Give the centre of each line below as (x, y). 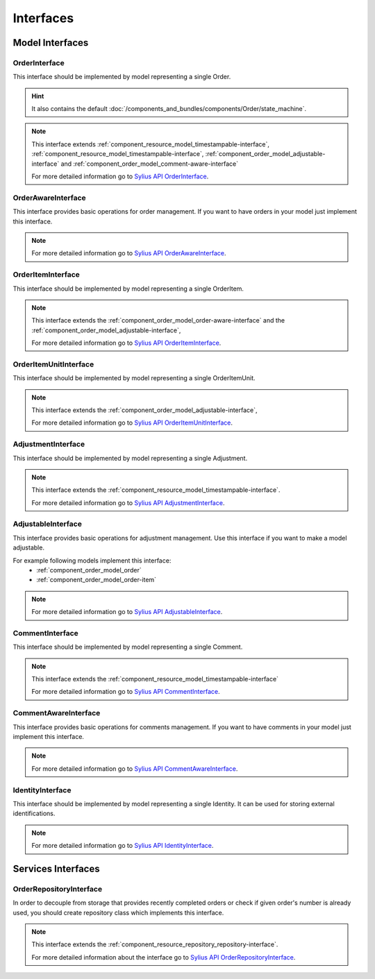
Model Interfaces (51, 43)
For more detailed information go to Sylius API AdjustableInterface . (127, 612)
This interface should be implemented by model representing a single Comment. (128, 647)
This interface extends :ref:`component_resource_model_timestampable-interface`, (151, 144)
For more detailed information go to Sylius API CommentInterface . (126, 692)
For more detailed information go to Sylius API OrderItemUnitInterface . (132, 423)
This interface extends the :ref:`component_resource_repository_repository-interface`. (155, 944)
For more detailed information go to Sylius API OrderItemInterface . (126, 343)
